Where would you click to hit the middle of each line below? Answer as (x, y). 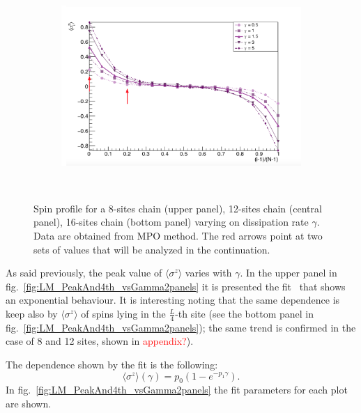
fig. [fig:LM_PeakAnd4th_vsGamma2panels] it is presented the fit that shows (176, 286)
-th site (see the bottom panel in (245, 314)
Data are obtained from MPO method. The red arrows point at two (178, 236)
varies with (208, 273)
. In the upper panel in (289, 273)
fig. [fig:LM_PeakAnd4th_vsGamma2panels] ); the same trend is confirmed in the (181, 327)
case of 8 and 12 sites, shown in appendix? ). (100, 341)
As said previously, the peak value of (84, 273)
